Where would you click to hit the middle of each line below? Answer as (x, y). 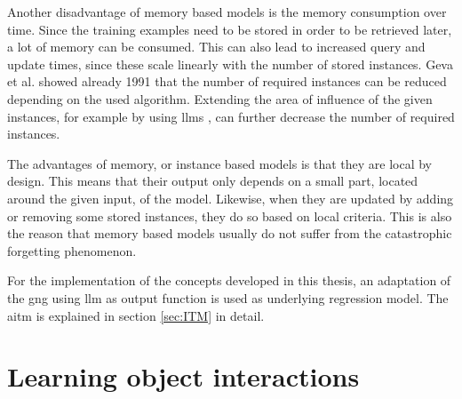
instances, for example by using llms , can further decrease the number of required (231, 116)
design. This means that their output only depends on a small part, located (213, 181)
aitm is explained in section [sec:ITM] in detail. (136, 315)
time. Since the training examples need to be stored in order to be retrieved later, (230, 29)
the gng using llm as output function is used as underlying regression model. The (228, 297)
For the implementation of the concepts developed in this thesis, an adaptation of (229, 280)
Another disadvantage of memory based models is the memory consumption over (227, 12)
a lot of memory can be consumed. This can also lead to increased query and (216, 47)
